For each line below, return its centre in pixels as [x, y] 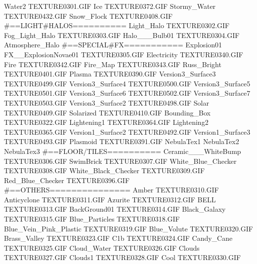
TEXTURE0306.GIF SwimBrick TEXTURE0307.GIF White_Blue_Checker [120, 161]
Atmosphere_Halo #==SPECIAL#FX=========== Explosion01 [113, 45]
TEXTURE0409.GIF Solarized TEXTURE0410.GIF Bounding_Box [107, 112]
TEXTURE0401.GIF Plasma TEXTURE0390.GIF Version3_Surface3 [110, 74]
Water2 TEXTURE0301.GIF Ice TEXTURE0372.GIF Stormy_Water [110, 6]
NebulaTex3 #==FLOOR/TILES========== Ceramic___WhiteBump [123, 151]
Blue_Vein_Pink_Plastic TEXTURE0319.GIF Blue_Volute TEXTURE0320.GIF [128, 228]
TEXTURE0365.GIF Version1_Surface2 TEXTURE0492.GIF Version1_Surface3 [127, 132]
